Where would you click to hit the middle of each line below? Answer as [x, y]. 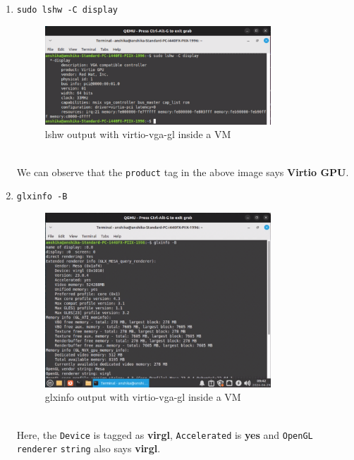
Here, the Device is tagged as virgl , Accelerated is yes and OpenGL [165, 434]
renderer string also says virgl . [88, 448]
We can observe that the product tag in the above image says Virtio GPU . [183, 172]
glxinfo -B [42, 197]
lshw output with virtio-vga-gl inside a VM [138, 134]
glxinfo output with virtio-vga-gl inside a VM [143, 397]
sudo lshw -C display [67, 10]
